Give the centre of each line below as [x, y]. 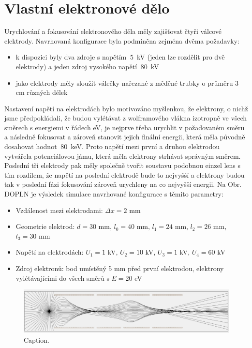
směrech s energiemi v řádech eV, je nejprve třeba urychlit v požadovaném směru [125, 127]
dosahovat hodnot [31, 146]
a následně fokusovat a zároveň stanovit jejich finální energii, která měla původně [125, 137]
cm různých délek [42, 92]
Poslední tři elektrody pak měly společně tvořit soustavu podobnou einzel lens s [123, 165]
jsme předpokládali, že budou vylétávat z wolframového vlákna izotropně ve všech [126, 118]
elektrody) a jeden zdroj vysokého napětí [76, 66]
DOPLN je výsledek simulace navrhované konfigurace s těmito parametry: [114, 194]
